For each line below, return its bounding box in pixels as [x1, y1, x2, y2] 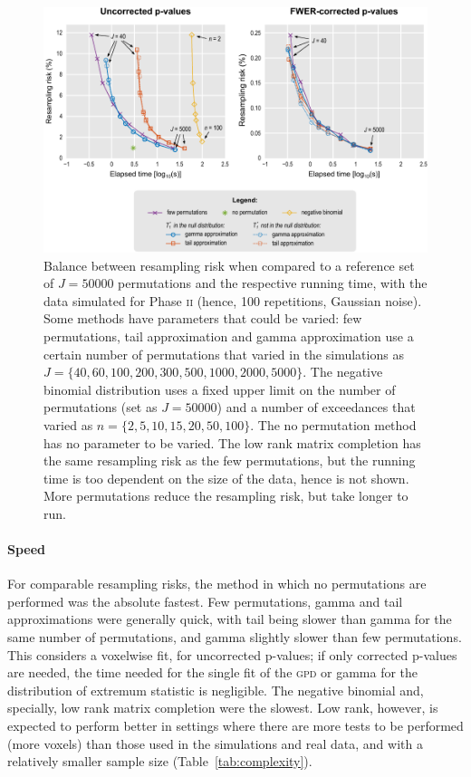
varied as [43, 415, 93, 434]
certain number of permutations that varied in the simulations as [43, 344, 404, 363]
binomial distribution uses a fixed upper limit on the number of [43, 379, 396, 398]
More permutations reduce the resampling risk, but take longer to [43, 486, 409, 505]
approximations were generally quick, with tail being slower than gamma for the [7, 609, 452, 628]
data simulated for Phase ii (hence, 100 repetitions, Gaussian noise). [43, 291, 422, 310]
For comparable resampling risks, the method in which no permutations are [7, 574, 427, 593]
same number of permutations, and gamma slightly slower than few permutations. [7, 628, 462, 647]
